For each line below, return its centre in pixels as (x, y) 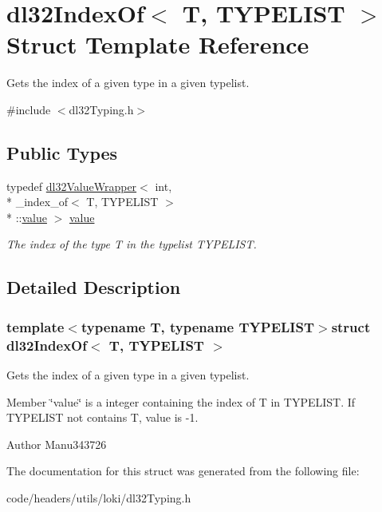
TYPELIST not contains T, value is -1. (102, 417)
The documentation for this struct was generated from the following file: (183, 471)
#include (29, 109)
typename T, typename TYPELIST (198, 326)
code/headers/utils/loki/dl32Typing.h (99, 497)
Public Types (62, 152)
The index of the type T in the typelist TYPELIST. (132, 244)
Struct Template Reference (158, 44)
